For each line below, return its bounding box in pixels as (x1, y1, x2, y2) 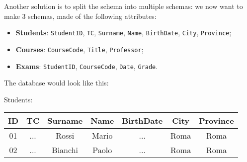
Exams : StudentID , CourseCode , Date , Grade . (15, 61, 158, 71)
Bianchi (52, 144, 79, 156)
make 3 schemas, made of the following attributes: (4, 10, 157, 21)
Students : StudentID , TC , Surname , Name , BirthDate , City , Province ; (15, 27, 232, 38)
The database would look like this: (4, 78, 109, 88)
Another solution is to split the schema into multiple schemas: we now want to (4, 1, 243, 11)
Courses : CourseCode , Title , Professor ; (15, 44, 144, 54)
